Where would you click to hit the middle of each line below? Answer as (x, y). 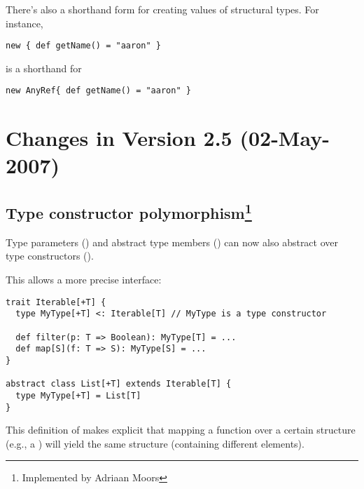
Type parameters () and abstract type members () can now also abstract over (172, 242)
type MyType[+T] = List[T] (78, 395)
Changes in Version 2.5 (119, 138)
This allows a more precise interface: (84, 280)
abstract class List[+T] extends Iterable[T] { (119, 384)
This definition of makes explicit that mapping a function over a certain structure (181, 430)
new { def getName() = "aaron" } (83, 46)
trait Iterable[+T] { (56, 302)
